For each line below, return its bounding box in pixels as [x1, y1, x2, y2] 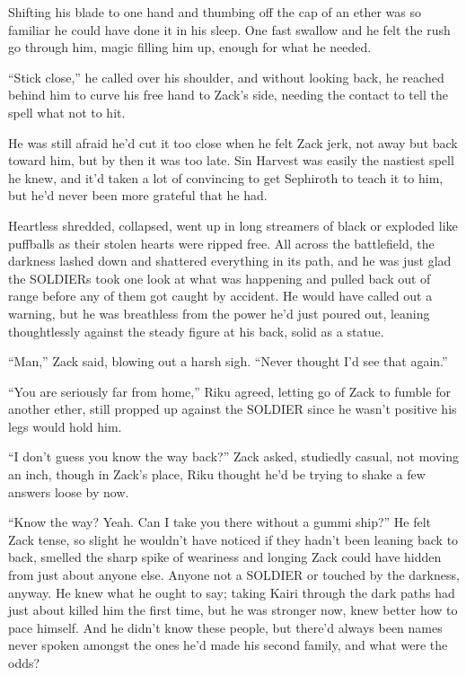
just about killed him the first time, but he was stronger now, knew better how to [8, 600, 458, 619]
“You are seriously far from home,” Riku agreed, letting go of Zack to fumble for [8, 381, 451, 400]
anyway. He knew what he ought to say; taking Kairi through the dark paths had [8, 583, 455, 601]
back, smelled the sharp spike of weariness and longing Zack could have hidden [8, 548, 442, 566]
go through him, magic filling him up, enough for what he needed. [8, 38, 372, 57]
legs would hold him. [8, 416, 122, 435]
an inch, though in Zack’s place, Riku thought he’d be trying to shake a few [8, 465, 426, 484]
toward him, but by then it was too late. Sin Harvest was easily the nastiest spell [8, 151, 454, 170]
